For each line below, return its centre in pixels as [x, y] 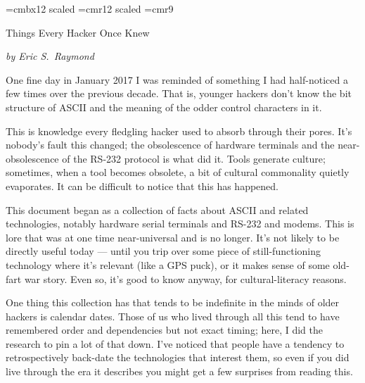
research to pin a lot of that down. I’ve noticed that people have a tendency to [175, 343]
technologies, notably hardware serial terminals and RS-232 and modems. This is [180, 224]
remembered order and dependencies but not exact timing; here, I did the [164, 330]
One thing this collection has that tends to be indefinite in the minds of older [173, 302]
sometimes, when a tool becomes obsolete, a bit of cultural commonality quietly [178, 172]
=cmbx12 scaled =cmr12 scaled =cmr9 [90, 8]
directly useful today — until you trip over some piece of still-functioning [163, 251]
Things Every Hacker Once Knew [78, 32]
